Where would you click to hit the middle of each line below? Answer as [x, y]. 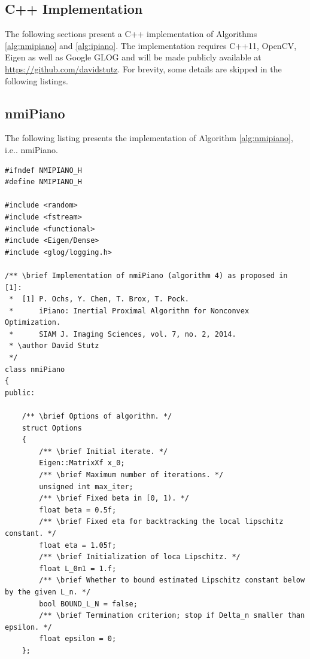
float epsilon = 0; [78, 639]
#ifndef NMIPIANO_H [43, 170]
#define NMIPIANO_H [43, 182]
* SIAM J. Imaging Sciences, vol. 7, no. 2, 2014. [123, 334]
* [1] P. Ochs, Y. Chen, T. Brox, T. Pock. [99, 299]
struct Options [52, 428]
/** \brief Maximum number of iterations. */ [131, 475]
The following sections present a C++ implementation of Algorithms [131, 34]
